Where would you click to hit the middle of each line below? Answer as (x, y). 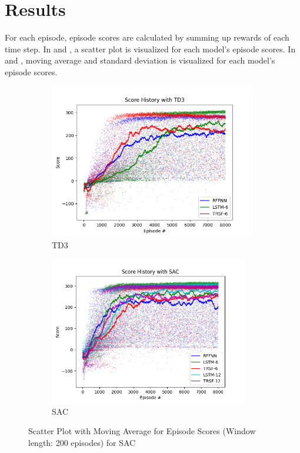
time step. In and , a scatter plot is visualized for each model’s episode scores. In (150, 49)
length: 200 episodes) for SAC (82, 442)
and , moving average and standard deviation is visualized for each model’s (140, 60)
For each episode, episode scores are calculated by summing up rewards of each (147, 37)
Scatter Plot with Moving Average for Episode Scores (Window (142, 431)
